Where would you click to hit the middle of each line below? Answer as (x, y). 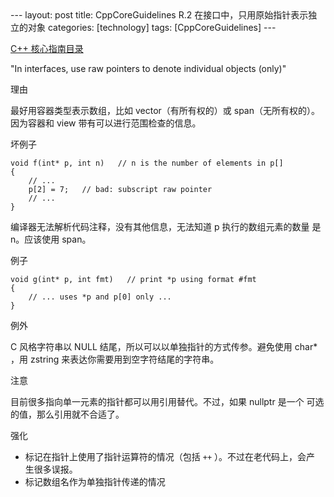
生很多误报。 (51, 469)
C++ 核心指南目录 (47, 48)
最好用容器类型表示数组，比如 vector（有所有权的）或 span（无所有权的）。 (165, 110)
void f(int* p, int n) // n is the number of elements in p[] (147, 163)
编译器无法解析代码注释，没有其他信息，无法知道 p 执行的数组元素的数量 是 (166, 226)
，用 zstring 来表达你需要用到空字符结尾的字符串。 (115, 359)
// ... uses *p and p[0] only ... (100, 297)
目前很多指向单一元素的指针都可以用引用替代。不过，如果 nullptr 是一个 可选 (167, 401)
